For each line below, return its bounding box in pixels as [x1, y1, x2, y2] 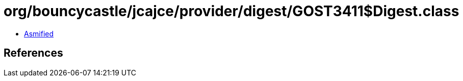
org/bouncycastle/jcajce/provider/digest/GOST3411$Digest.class [4, 3, 459, 20]
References [4, 47, 63, 60]
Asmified [24, 29, 54, 38]
